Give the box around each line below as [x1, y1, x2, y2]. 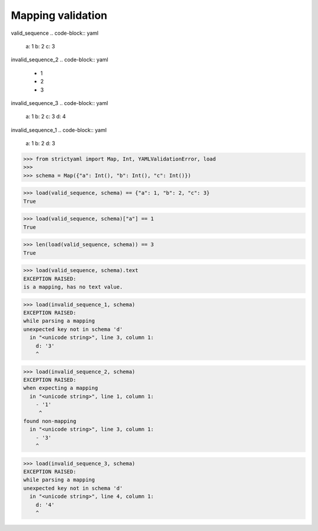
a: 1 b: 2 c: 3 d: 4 [25, 113, 66, 120]
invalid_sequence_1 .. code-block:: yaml [11, 126, 107, 133]
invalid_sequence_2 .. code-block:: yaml [11, 56, 108, 63]
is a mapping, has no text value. [23, 284, 123, 290]
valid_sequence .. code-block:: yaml [11, 29, 99, 37]
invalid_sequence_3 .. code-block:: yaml [11, 99, 108, 106]
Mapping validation [11, 9, 108, 22]
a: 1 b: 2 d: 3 [25, 140, 55, 147]
